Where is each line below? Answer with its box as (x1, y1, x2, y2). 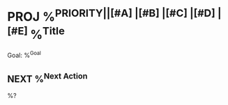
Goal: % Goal (7, 49, 42, 59)
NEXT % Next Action (7, 71, 88, 85)
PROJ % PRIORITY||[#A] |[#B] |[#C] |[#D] (7, 6, 215, 25)
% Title (30, 24, 65, 42)
